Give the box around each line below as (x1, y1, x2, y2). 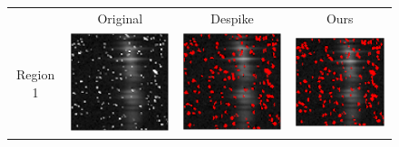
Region (15, 65, 55, 84)
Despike (210, 8, 254, 27)
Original (97, 8, 143, 27)
